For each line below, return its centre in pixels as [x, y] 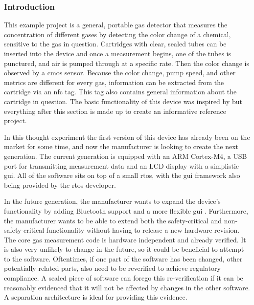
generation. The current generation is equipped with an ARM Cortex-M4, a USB [126, 156]
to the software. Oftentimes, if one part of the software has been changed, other [123, 258]
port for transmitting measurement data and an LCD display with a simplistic [122, 165]
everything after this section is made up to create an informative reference [115, 111]
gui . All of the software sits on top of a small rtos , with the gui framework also [122, 175]
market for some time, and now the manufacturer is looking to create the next [121, 146]
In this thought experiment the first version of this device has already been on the [127, 137]
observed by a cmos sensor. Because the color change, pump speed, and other [120, 73]
